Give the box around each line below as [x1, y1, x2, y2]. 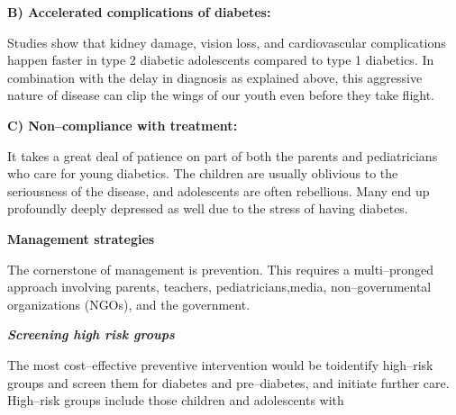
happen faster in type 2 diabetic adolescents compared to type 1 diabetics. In [7, 50, 434, 69]
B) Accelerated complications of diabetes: [7, 3, 271, 21]
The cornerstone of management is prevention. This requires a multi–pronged [7, 259, 434, 278]
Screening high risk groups [7, 325, 175, 344]
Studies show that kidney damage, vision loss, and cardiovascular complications [7, 32, 446, 51]
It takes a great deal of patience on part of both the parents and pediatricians [7, 146, 438, 165]
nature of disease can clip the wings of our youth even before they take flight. [7, 86, 435, 104]
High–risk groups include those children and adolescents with [7, 391, 344, 410]
